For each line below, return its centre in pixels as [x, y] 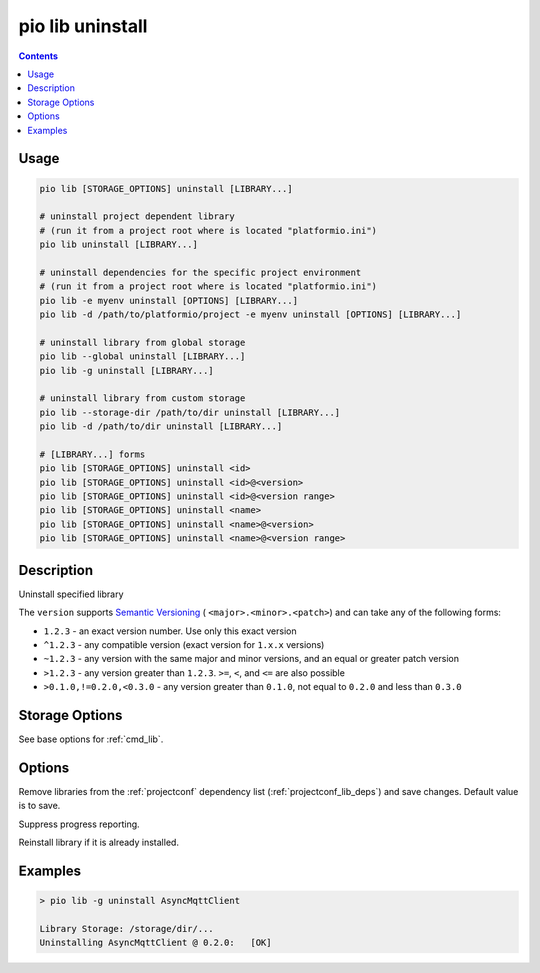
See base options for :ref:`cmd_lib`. [91, 739]
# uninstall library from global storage [142, 342]
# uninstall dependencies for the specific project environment [200, 272]
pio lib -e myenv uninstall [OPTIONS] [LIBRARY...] [169, 300]
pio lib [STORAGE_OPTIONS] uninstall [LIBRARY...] [166, 188]
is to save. [39, 806]
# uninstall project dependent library [137, 216]
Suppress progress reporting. [79, 824]
